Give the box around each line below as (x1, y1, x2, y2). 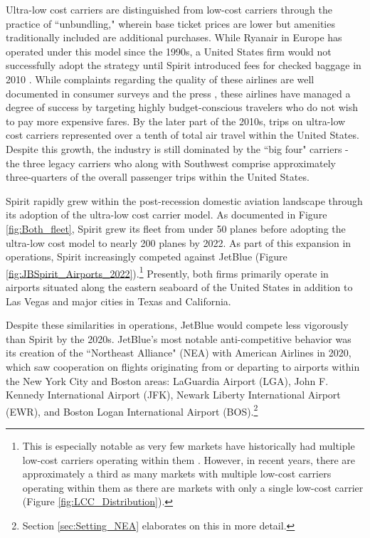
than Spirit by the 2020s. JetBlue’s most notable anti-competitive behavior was (6, 331, 351, 346)
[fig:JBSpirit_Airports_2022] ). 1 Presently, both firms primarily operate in (6, 263, 329, 280)
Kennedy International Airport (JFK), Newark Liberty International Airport (6, 387, 341, 402)
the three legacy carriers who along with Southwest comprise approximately (6, 155, 337, 170)
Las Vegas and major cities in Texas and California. (6, 293, 231, 308)
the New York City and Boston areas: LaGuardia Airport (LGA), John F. (6, 373, 329, 388)
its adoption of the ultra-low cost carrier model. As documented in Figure (6, 207, 327, 222)
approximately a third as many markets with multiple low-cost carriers (22, 466, 332, 481)
